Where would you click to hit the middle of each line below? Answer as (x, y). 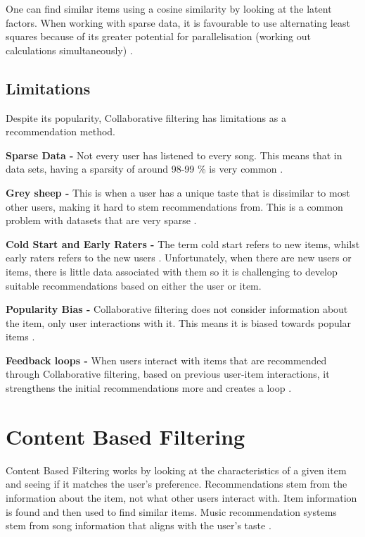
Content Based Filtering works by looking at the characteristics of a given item (176, 470)
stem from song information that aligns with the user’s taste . (139, 525)
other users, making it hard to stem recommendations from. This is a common (174, 206)
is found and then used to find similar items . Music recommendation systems (171, 511)
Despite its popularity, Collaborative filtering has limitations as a (146, 117)
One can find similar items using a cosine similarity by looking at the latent (169, 8)
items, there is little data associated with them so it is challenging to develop (172, 271)
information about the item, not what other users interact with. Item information (181, 497)
